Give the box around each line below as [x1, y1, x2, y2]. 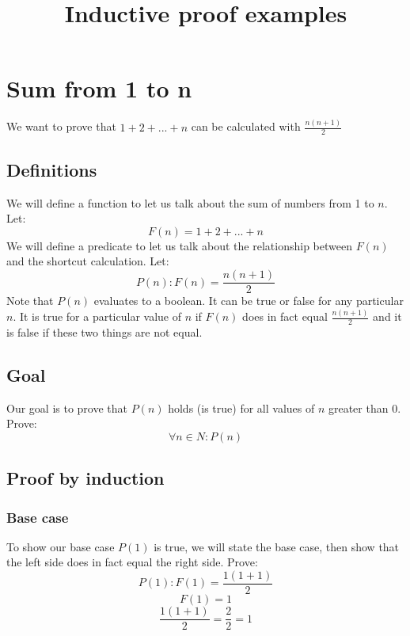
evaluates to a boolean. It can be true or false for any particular [93, 292, 404, 309]
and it [373, 308, 402, 324]
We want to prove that [6, 118, 116, 135]
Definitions [6, 157, 97, 181]
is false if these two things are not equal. [6, 323, 203, 340]
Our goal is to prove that [6, 399, 127, 416]
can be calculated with [191, 118, 301, 135]
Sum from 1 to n [6, 72, 192, 105]
